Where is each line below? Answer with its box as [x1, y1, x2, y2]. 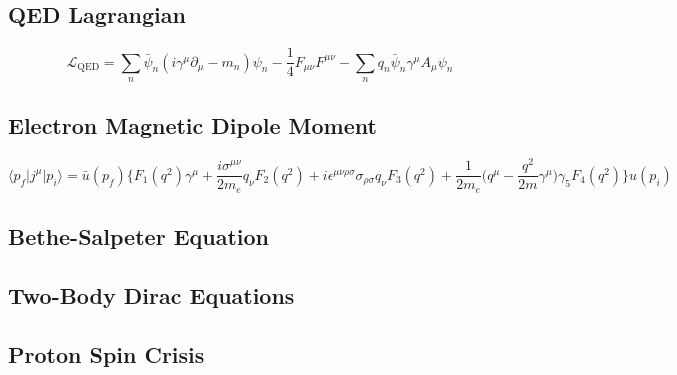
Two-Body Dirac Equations [8, 280, 295, 311]
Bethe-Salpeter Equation [8, 221, 269, 252]
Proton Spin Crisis [8, 338, 205, 369]
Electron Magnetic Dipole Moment [8, 110, 377, 141]
